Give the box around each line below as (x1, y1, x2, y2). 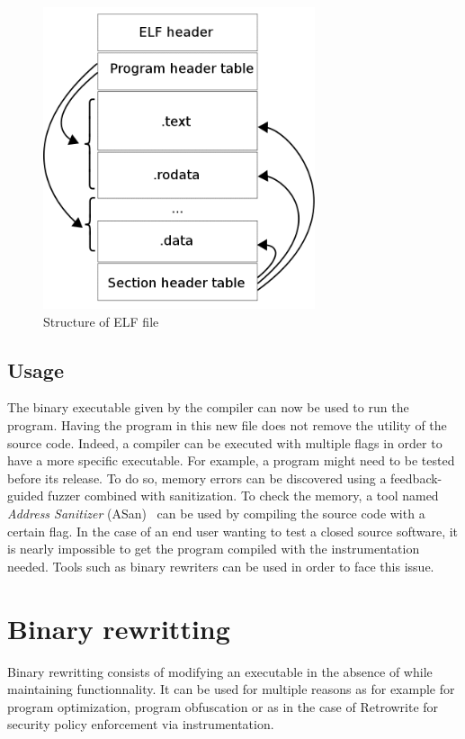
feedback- (390, 468, 443, 487)
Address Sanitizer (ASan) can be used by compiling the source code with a (7, 504, 425, 522)
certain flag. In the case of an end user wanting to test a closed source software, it (7, 521, 459, 540)
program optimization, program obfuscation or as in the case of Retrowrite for (7, 697, 439, 716)
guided (7, 486, 44, 505)
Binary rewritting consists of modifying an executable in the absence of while (7, 662, 433, 680)
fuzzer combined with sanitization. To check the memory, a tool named (48, 486, 439, 505)
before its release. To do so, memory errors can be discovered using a (7, 468, 387, 487)
